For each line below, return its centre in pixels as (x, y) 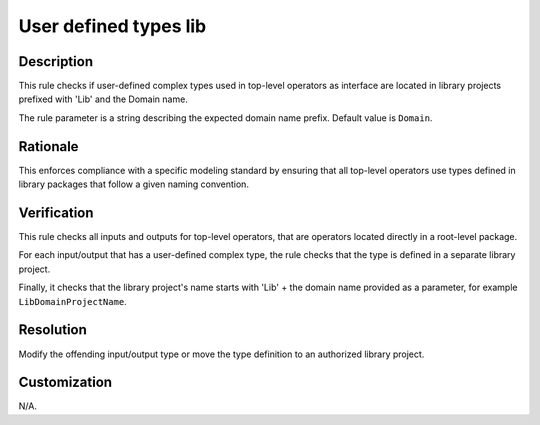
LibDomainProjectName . (72, 301)
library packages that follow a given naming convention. (134, 184)
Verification (56, 212)
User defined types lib (112, 26)
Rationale (48, 146)
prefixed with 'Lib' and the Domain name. (103, 99)
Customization (65, 382)
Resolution (52, 330)
